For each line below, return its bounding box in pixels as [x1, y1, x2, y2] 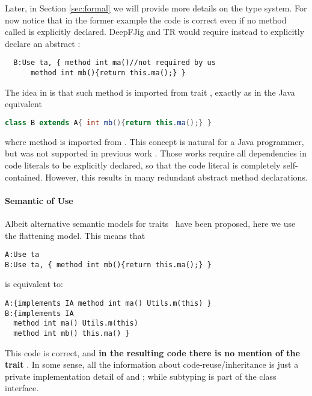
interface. [5, 382, 39, 394]
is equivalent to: [5, 277, 63, 290]
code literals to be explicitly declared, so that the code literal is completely [5, 158, 281, 171]
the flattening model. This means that [5, 229, 145, 241]
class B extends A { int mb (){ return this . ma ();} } [5, 118, 212, 127]
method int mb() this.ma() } [13, 329, 130, 338]
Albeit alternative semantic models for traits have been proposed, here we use [5, 217, 296, 229]
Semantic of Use [5, 194, 73, 206]
